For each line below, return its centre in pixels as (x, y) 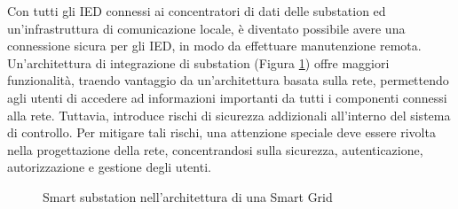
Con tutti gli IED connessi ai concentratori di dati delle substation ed (197, 11)
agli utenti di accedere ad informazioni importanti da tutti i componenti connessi (227, 97)
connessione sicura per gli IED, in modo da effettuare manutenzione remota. (214, 46)
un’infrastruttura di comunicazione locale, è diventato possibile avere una (206, 28)
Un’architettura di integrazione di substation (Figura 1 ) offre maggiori (198, 62)
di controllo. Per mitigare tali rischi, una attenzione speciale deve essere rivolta (221, 132)
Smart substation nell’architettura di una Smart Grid (188, 196)
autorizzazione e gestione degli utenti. (109, 167)
